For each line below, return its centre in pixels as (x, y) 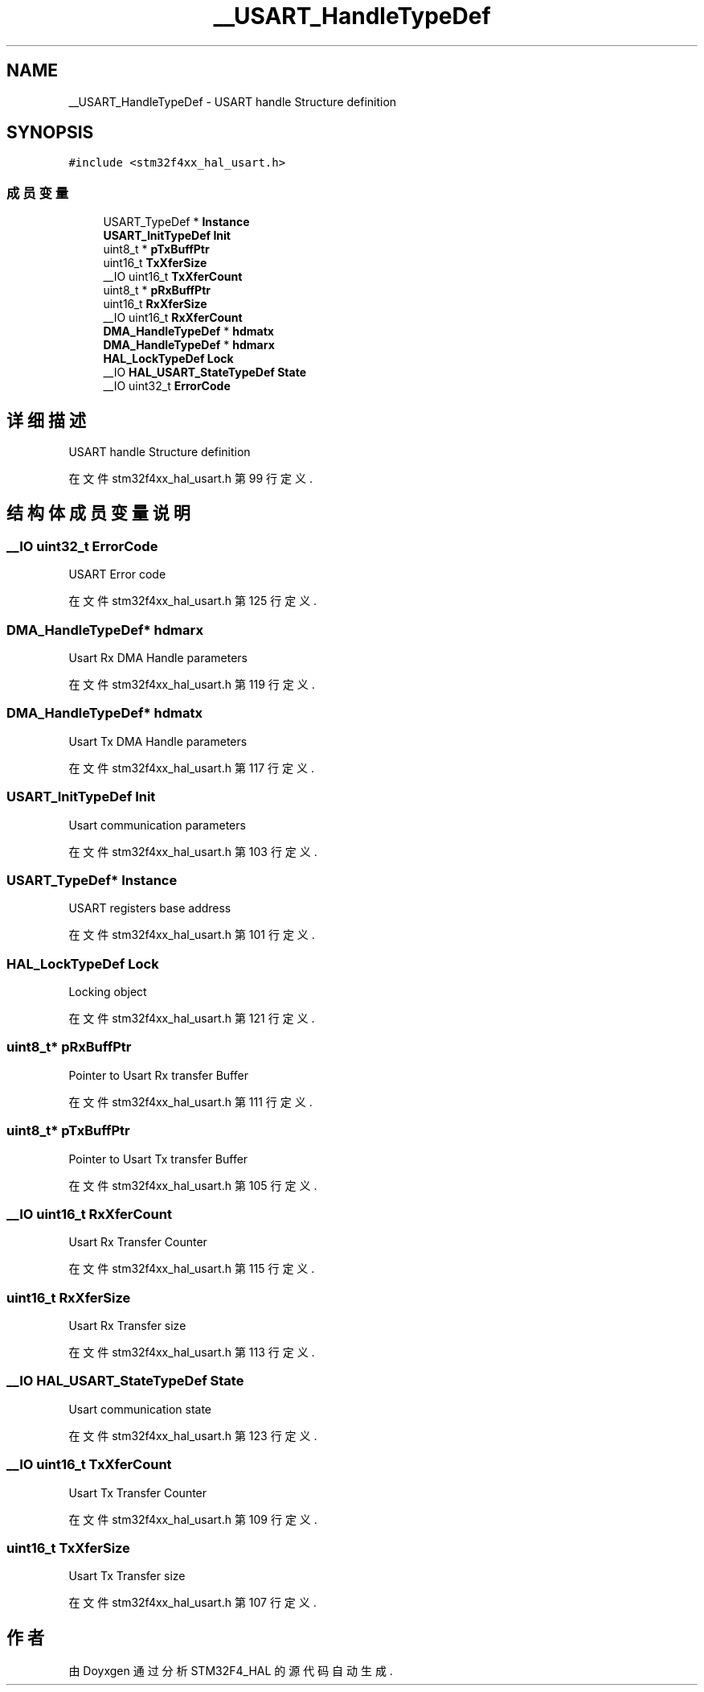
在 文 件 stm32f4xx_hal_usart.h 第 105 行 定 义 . (193, 1185)
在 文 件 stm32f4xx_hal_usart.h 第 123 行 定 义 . (193, 1435)
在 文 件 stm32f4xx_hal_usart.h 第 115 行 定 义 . (192, 1269)
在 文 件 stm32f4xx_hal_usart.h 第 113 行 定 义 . (192, 1352)
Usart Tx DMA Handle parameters (158, 741)
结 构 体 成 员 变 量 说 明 (98, 513)
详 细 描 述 (46, 420)
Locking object (108, 992)
